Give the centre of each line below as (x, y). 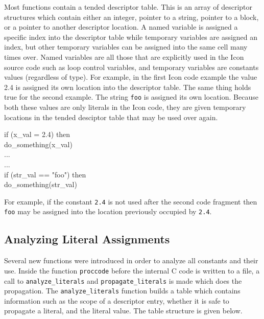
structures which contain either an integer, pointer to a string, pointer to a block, (131, 17)
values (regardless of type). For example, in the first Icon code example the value (131, 77)
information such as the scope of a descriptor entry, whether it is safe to (117, 300)
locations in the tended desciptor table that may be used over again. (111, 117)
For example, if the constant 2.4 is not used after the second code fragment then (131, 201)
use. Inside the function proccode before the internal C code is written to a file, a (132, 270)
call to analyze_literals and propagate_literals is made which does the (123, 280)
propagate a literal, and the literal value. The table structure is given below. (123, 311)
